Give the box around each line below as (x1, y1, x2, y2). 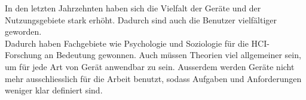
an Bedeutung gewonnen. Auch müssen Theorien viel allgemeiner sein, (44, 49, 301, 61)
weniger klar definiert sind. (5, 84, 103, 96)
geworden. (5, 25, 42, 38)
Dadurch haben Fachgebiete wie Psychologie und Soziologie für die (5, 37, 249, 49)
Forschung (5, 49, 42, 61)
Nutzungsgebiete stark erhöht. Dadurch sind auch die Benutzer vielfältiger (5, 13, 277, 26)
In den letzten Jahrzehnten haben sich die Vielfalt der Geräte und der (5, 2, 261, 14)
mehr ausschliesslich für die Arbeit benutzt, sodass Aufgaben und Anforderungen (5, 72, 302, 84)
